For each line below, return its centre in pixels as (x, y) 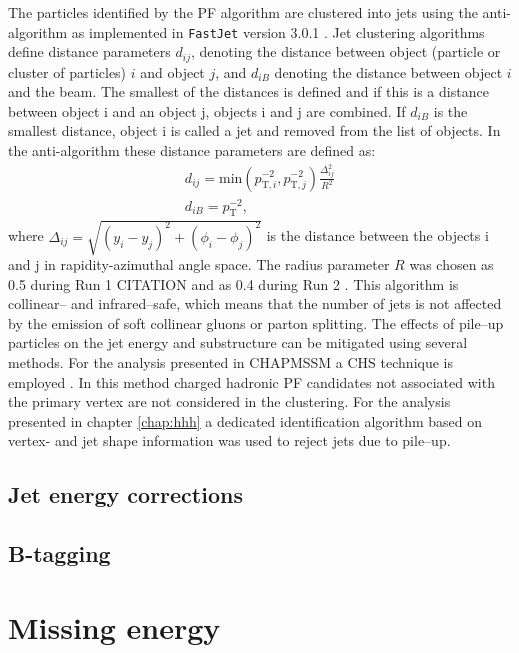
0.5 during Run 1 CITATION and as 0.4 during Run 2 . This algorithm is (233, 283)
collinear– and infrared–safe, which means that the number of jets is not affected (255, 303)
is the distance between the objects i (377, 235)
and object (172, 71)
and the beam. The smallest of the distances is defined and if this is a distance (248, 91)
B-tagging (59, 553)
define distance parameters (89, 51)
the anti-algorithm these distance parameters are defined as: (192, 150)
